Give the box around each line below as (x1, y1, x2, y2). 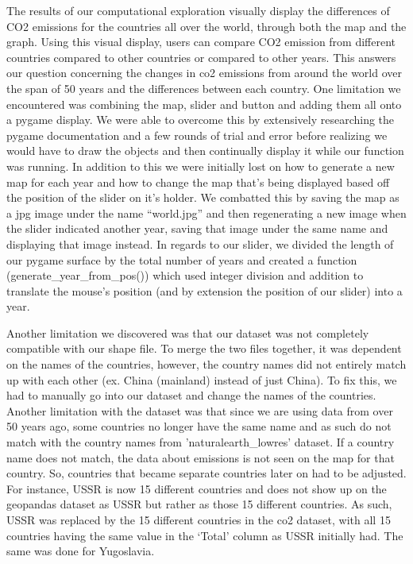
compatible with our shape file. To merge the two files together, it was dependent (6, 340, 402, 357)
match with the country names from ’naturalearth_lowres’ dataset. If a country (6, 434, 395, 450)
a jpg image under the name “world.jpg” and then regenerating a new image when (6, 204, 407, 221)
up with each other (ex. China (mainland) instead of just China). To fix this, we (6, 371, 397, 388)
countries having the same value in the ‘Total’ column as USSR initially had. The (6, 527, 403, 543)
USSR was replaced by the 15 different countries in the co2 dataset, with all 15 (6, 512, 391, 527)
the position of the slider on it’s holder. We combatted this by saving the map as (6, 189, 399, 206)
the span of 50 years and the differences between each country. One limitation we (6, 79, 401, 96)
